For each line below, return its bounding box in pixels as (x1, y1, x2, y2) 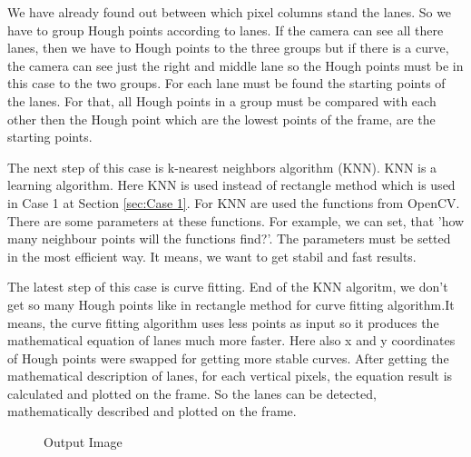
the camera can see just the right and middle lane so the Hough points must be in (7, 55, 464, 75)
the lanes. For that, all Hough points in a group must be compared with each (7, 91, 437, 110)
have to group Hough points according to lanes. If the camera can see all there (7, 20, 444, 39)
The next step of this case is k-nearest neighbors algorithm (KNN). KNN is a (7, 157, 437, 176)
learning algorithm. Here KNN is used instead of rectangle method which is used (7, 175, 456, 194)
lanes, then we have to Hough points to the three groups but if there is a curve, (7, 38, 449, 57)
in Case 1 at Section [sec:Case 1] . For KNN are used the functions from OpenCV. (7, 193, 460, 212)
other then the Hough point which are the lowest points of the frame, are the (7, 109, 436, 128)
